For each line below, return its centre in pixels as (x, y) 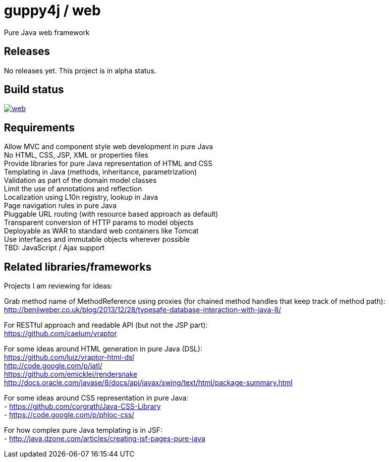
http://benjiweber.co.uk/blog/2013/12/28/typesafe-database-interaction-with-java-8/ (143, 310)
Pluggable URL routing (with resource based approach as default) (111, 214)
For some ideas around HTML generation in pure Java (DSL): (103, 349)
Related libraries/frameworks (78, 267)
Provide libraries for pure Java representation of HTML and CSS (108, 164)
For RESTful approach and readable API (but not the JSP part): (106, 325)
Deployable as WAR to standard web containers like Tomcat (101, 231)
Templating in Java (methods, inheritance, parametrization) (101, 172)
